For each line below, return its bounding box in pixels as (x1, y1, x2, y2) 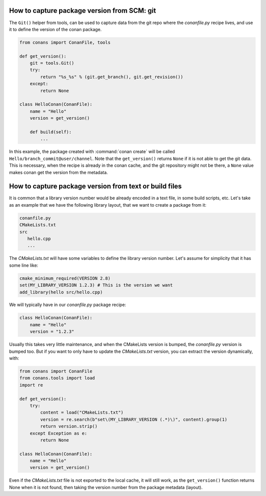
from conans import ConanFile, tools (19, 39, 111, 45)
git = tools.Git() (30, 61, 74, 66)
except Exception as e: (30, 431, 87, 436)
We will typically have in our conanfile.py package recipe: (9, 302, 127, 308)
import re (19, 382, 43, 388)
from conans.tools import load (19, 375, 96, 381)
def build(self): (30, 129, 72, 135)
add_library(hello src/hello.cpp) (19, 289, 103, 295)
